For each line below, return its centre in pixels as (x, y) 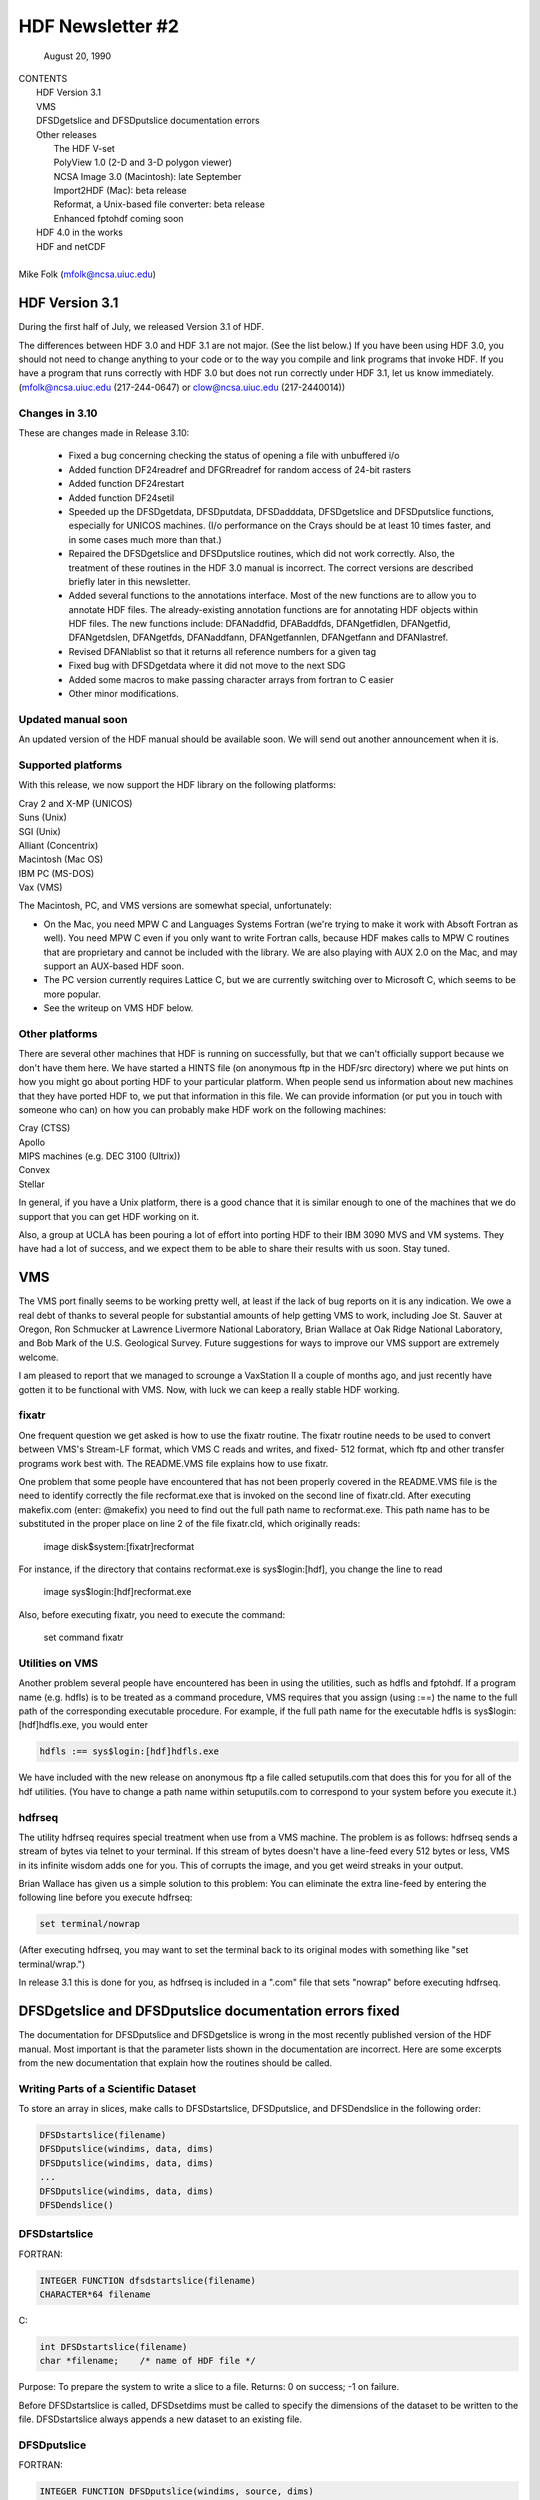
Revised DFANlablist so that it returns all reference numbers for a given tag (222, 651)
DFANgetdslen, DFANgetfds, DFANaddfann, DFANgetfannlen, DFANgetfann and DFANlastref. (258, 637)
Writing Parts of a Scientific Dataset (107, 2088)
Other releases (66, 134)
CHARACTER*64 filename (95, 2294)
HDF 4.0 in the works (80, 232)
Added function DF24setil (121, 497)
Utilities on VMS (58, 1663)
